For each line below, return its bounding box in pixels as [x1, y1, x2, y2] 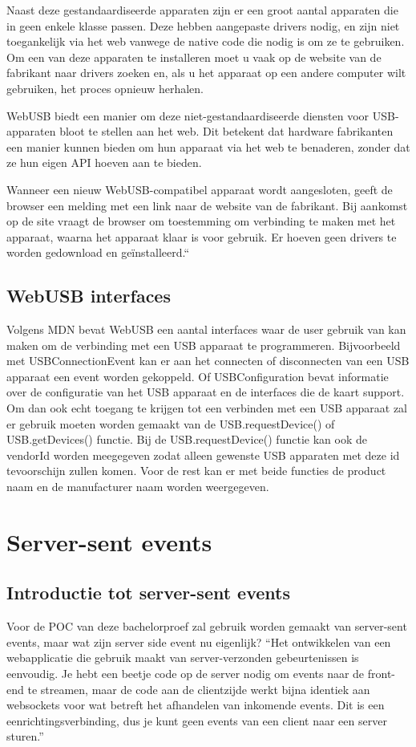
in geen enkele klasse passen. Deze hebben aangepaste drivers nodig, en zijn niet [6, 17, 400, 34]
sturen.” [6, 728, 44, 745]
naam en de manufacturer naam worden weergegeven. [6, 478, 269, 495]
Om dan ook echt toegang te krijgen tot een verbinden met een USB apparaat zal [6, 400, 408, 416]
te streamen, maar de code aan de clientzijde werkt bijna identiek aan [27, 680, 370, 697]
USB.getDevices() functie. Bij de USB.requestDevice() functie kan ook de [6, 431, 367, 448]
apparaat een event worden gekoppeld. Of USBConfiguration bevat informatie [6, 367, 389, 384]
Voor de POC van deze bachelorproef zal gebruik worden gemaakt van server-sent [6, 618, 407, 635]
